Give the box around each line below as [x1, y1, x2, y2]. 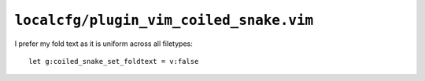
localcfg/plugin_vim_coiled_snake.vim [14, 12, 314, 29]
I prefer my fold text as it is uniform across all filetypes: [14, 39, 193, 48]
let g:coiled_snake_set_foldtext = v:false [28, 57, 199, 65]
